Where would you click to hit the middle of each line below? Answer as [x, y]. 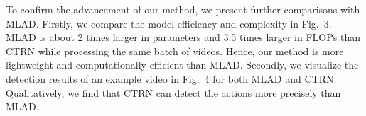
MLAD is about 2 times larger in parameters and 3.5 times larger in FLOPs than [183, 37]
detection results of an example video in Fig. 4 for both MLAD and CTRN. [171, 78]
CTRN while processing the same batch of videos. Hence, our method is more [175, 51]
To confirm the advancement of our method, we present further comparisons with [183, 9]
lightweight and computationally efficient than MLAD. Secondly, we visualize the [182, 65]
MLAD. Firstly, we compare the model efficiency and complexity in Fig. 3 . [169, 23]
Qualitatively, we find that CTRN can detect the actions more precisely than [173, 92]
